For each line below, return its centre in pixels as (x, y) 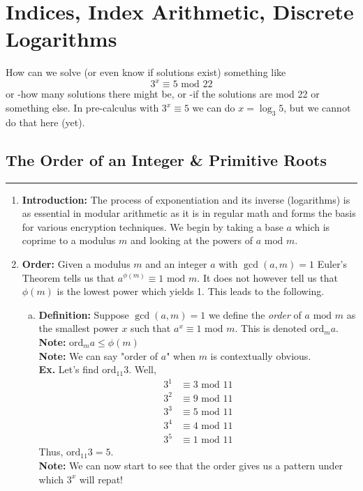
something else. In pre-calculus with (82, 107)
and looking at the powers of (192, 240)
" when (181, 355)
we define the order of (255, 314)
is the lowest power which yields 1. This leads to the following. (191, 291)
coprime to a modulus (69, 240)
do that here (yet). (45, 122)
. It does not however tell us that (267, 277)
